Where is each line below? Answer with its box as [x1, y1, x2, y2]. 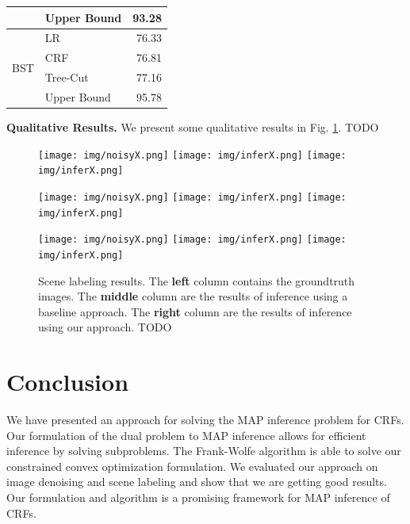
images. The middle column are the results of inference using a [38, 288, 348, 304]
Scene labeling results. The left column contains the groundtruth [38, 272, 355, 289]
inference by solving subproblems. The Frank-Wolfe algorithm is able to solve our [6, 442, 401, 459]
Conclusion [6, 365, 129, 398]
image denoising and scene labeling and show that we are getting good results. [6, 473, 387, 490]
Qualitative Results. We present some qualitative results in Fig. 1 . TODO [6, 118, 379, 135]
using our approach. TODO [38, 319, 172, 335]
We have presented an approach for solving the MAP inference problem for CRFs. [6, 411, 404, 427]
